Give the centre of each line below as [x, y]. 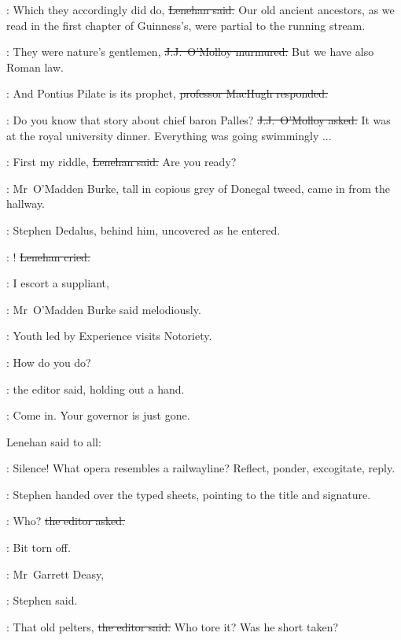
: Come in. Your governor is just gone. [98, 415]
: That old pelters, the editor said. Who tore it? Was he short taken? [173, 626]
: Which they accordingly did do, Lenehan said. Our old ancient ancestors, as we [200, 9]
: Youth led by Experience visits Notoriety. [109, 336]
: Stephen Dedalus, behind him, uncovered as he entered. [143, 229]
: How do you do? [49, 362]
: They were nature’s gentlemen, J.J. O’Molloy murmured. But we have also [190, 52]
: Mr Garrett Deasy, [55, 573]
